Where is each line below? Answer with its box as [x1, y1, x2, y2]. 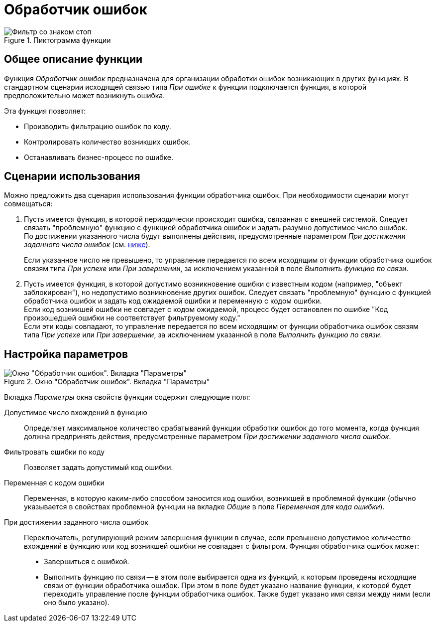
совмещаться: [4, 199, 53, 208]
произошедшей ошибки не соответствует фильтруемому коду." [24, 313, 240, 322]
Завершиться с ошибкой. [44, 557, 129, 566]
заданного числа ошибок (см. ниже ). [24, 240, 150, 249]
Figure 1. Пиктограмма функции [4, 35, 111, 44]
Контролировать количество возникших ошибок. [24, 137, 191, 146]
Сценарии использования [4, 170, 140, 183]
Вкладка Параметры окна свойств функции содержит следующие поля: [4, 393, 250, 402]
